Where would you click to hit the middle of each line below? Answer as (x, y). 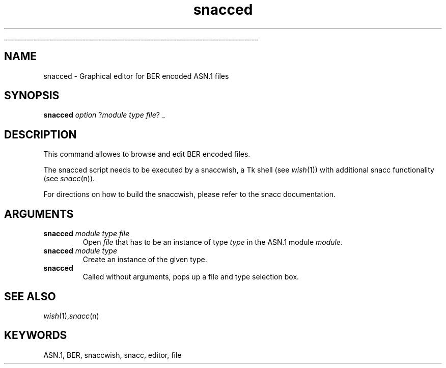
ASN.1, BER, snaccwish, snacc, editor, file (113, 355)
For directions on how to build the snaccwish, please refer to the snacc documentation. (190, 194)
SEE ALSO (30, 296)
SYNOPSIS (32, 96)
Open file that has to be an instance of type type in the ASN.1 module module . (213, 242)
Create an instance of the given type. (145, 260)
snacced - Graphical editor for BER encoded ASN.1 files (136, 76)
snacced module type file (86, 234)
